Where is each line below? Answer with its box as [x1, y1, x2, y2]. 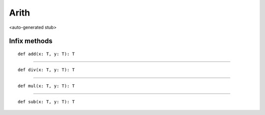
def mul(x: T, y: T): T [18, 83, 75, 89]
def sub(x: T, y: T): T [18, 99, 75, 105]
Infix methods [9, 37, 53, 45]
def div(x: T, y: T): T [18, 67, 75, 73]
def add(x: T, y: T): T [18, 51, 75, 57]
